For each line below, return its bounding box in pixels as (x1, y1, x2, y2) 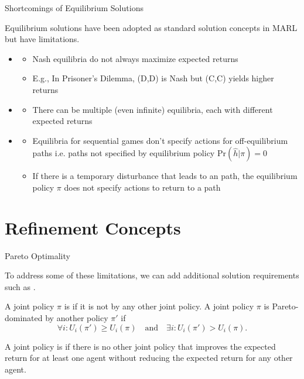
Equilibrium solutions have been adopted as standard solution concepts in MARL (5, 21, 298, 33)
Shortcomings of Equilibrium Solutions (5, 2, 144, 13)
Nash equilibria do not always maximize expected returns (32, 52, 238, 64)
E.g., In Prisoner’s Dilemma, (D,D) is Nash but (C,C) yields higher (32, 72, 274, 84)
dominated (5, 312, 43, 324)
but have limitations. (5, 33, 80, 45)
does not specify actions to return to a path (64, 181, 221, 193)
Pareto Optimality (5, 249, 70, 261)
